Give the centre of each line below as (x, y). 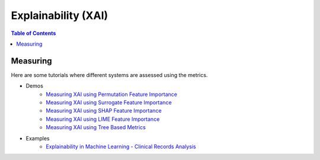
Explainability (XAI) (60, 15)
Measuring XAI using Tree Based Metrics (96, 127)
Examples (38, 138)
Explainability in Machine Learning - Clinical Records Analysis (121, 146)
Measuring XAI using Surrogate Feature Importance (109, 103)
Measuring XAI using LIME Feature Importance (103, 119)
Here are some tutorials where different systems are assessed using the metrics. (109, 75)
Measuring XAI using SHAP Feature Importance (104, 111)
